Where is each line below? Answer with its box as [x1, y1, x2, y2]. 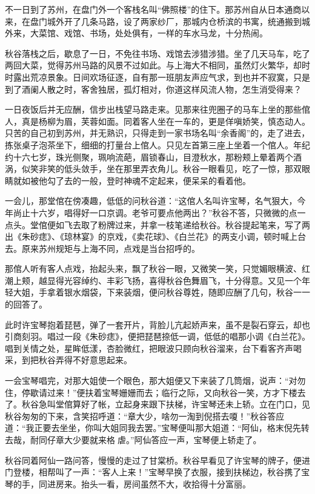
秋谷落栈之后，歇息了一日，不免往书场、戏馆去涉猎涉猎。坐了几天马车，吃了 [5, 47, 310, 59]
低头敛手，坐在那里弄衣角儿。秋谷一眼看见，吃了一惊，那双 [64, 162, 302, 175]
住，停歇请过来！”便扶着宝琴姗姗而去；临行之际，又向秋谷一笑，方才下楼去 [5, 386, 306, 398]
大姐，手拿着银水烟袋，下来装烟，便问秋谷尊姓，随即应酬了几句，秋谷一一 [13, 286, 310, 298]
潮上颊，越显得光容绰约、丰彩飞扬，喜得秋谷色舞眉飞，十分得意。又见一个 [5, 274, 302, 286]
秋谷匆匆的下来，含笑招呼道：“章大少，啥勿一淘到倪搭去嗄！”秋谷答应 [5, 409, 285, 422]
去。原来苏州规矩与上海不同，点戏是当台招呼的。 [5, 242, 200, 254]
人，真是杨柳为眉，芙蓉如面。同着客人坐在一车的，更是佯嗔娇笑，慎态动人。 [5, 114, 310, 127]
